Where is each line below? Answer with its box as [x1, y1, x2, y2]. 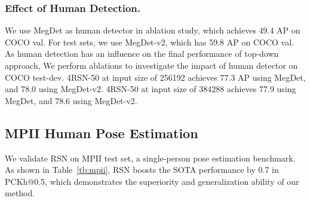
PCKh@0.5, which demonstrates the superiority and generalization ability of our [5, 175, 299, 187]
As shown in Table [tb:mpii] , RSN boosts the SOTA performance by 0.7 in [5, 163, 279, 176]
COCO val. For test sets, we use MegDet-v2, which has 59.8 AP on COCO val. [5, 35, 294, 48]
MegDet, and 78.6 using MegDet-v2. [5, 94, 137, 106]
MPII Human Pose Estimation [5, 123, 198, 142]
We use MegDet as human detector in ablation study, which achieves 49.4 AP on [5, 24, 300, 36]
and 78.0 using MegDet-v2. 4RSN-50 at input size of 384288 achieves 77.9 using [5, 83, 296, 95]
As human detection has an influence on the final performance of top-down [5, 47, 279, 60]
